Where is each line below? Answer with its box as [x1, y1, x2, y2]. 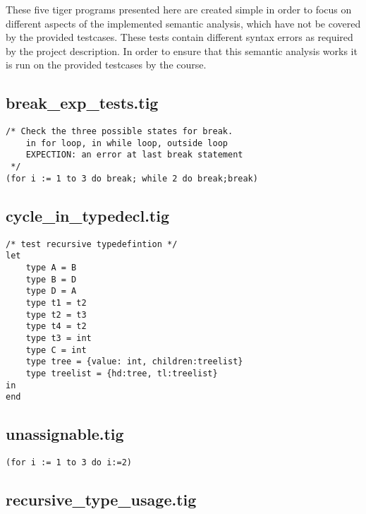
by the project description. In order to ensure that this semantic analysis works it [6, 43, 358, 58]
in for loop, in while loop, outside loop [25, 138, 228, 148]
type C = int [25, 345, 87, 355]
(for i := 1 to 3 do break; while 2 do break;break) [6, 173, 258, 184]
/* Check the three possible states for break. [6, 126, 233, 137]
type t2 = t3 [25, 309, 87, 320]
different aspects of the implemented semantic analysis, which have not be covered [6, 16, 361, 30]
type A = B [25, 262, 77, 273]
